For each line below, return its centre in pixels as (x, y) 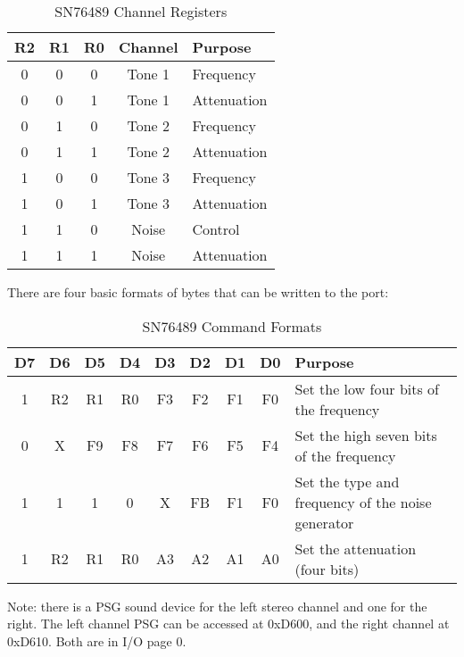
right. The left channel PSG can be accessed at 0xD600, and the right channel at (228, 624)
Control (216, 229)
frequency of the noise (363, 502)
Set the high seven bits (366, 435)
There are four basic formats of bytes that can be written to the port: (198, 292)
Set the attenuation (356, 548)
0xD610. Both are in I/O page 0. (97, 640)
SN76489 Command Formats (232, 326)
